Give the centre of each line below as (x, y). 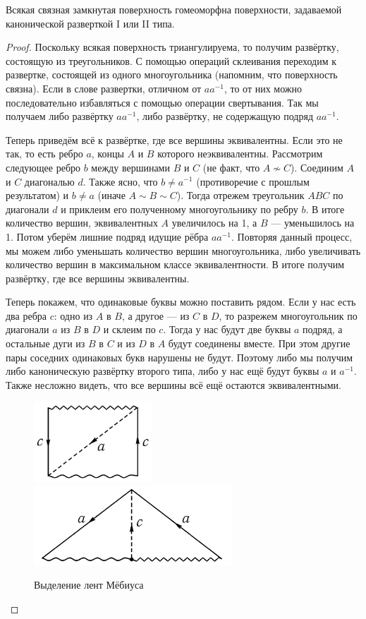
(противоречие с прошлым (253, 181)
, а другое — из (155, 315)
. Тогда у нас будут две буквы (227, 329)
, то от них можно (263, 88)
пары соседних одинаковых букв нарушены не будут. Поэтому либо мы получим (179, 357)
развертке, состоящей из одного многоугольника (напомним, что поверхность (172, 74)
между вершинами (130, 167)
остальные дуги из (45, 343)
